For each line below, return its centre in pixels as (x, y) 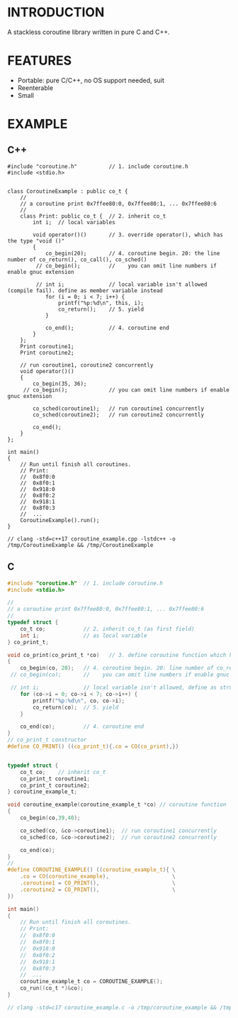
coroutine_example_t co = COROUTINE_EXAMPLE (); (91, 982)
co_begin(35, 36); (60, 384)
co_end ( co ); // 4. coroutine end (82, 727)
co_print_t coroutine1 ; (55, 779)
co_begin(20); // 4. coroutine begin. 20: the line (132, 253)
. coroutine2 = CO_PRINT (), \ (98, 890)
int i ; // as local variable (84, 636)
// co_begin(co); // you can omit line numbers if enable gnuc (120, 675)
